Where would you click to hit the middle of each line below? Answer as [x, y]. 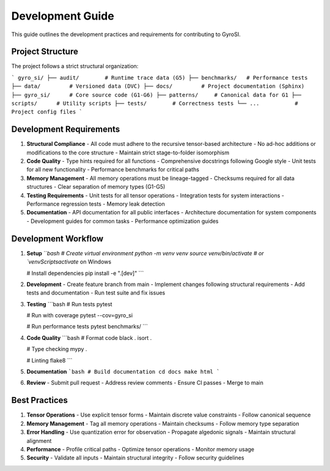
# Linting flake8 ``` [50, 360]
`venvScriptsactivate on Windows [69, 262]
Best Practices [40, 400]
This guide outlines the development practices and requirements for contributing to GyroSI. [126, 34]
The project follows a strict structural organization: [75, 66]
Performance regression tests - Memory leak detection [96, 204]
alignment [39, 440]
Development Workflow [57, 239]
